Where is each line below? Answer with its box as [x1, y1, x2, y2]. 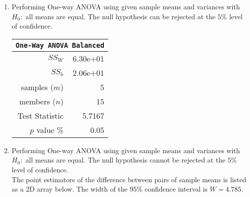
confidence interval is [145, 184, 208, 194]
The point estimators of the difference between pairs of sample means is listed [11, 174, 247, 184]
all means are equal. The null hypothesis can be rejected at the [26, 11, 216, 21]
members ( [19, 95, 56, 107]
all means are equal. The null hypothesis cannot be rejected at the [26, 155, 225, 165]
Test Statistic [17, 109, 63, 121]
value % [36, 124, 63, 135]
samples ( [21, 81, 54, 93]
